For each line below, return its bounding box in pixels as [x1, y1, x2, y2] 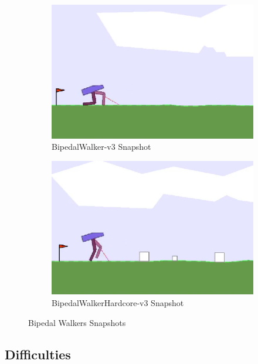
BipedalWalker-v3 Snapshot [52, 140, 151, 153]
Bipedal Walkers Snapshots [28, 316, 126, 328]
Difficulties [5, 345, 71, 363]
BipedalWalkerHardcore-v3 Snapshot [52, 297, 184, 308]
